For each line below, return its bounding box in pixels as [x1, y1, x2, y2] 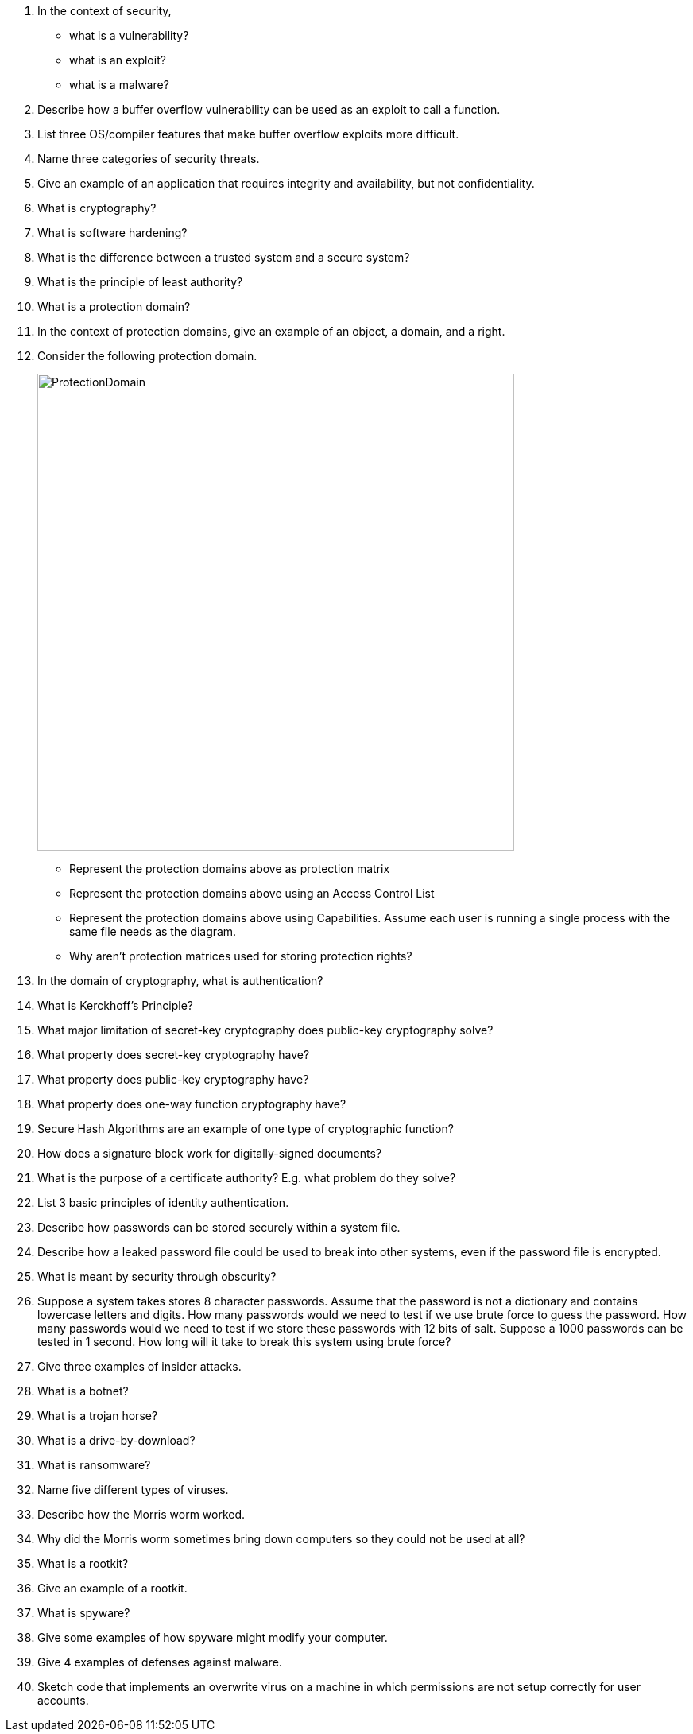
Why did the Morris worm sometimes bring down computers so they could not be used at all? [37, 1532, 525, 1546]
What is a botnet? [37, 1384, 129, 1398]
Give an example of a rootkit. [37, 1581, 188, 1595]
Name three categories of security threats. [37, 152, 260, 165]
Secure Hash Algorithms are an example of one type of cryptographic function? [37, 1122, 454, 1135]
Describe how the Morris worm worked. [37, 1507, 246, 1521]
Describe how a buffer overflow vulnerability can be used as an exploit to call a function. [37, 103, 501, 116]
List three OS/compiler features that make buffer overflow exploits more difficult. [37, 127, 459, 141]
